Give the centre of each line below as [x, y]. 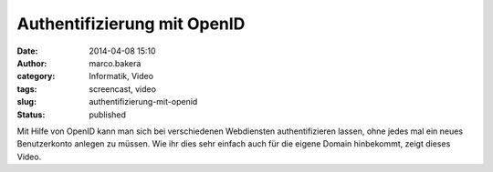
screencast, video [123, 89]
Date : [27, 51]
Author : [32, 63]
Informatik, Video [121, 76]
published [108, 115]
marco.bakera [115, 63]
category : [36, 76]
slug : [26, 102]
